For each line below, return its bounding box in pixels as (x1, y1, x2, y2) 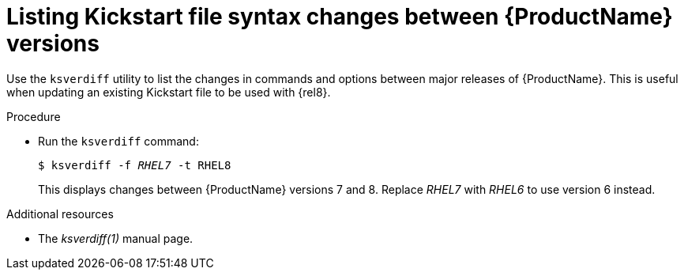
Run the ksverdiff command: (38, 134, 199, 148)
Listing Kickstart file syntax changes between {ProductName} (6, 3, 673, 30)
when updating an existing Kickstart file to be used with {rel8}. (6, 85, 331, 99)
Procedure (6, 109, 61, 123)
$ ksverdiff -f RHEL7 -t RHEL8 (38, 158, 231, 172)
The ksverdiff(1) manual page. (38, 231, 194, 245)
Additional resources (6, 206, 114, 221)
